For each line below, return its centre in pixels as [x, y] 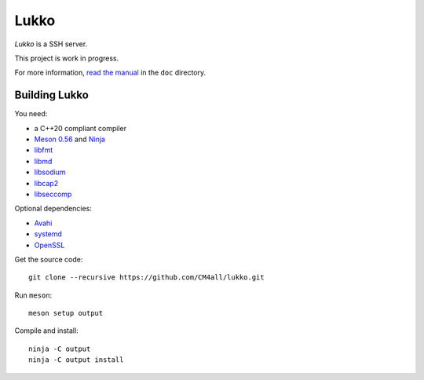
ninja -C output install [76, 360]
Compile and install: [46, 331]
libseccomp [53, 194]
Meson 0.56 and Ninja [70, 139]
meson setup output [66, 313]
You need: [31, 114]
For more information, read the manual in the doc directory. [110, 73]
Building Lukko [52, 95]
